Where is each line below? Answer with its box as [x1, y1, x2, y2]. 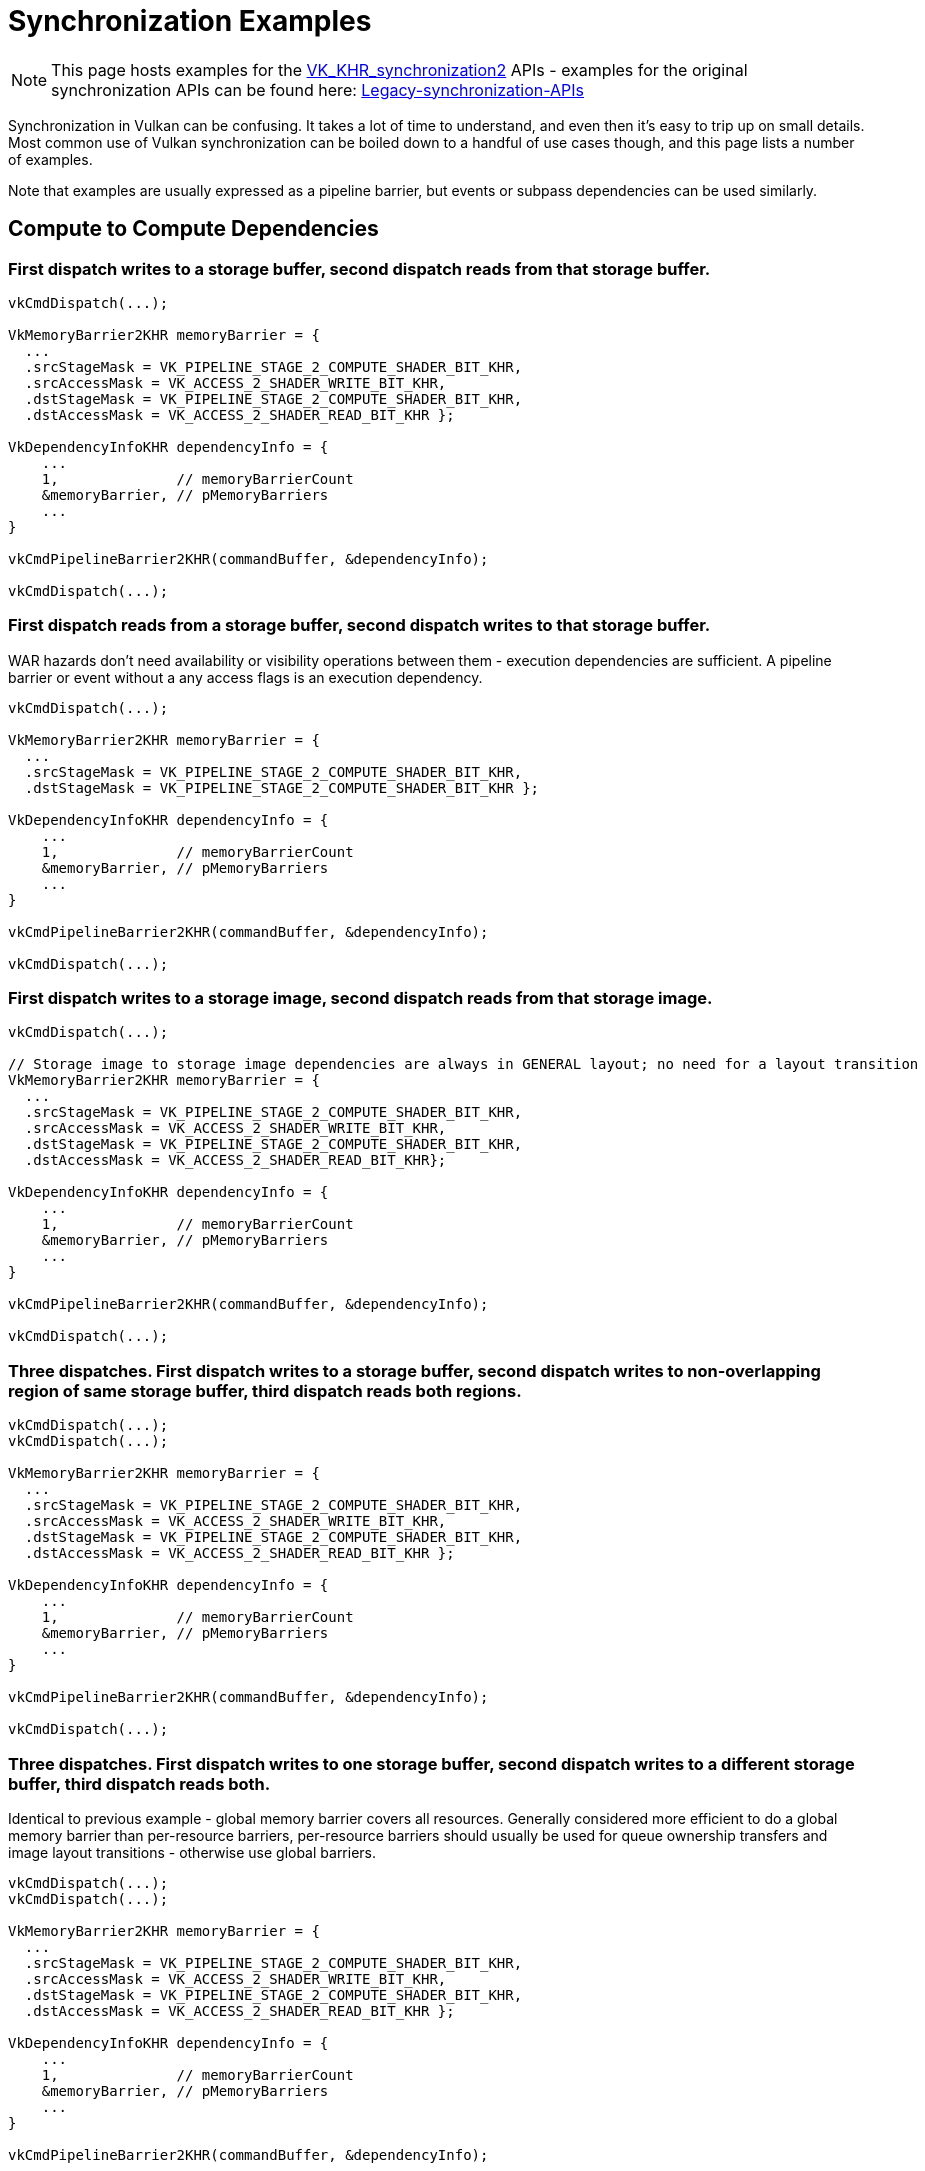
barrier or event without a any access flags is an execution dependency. [8, 668, 483, 686]
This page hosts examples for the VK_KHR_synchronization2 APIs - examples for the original [51, 59, 748, 80]
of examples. [8, 150, 93, 168]
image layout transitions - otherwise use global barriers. [8, 1843, 377, 1861]
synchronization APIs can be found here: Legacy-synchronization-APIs [51, 79, 584, 100]
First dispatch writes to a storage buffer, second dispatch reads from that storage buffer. [8, 258, 711, 279]
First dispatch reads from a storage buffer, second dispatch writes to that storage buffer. [8, 615, 711, 636]
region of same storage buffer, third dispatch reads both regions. [8, 1380, 522, 1401]
